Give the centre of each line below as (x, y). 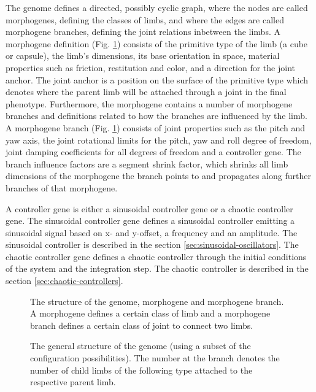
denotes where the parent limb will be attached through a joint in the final (146, 92)
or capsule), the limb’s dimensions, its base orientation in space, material (143, 56)
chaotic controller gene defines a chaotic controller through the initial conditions (156, 256)
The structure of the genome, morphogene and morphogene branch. (157, 301)
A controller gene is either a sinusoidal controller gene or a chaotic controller (149, 208)
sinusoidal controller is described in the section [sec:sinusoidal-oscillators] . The (152, 244)
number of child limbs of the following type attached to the (141, 370)
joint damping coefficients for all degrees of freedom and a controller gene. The (153, 152)
